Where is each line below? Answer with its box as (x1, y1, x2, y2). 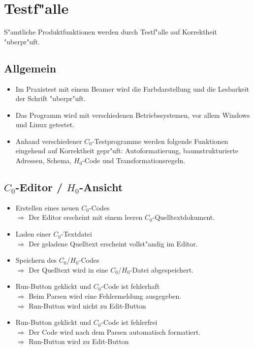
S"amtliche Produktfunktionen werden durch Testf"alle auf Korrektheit (4, 27, 217, 37)
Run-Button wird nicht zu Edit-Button (29, 300, 146, 311)
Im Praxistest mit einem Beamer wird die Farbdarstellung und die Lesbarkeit (15, 83, 250, 94)
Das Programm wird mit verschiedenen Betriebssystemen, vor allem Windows (15, 109, 250, 120)
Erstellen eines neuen (15, 202, 79, 212)
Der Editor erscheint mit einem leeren (29, 212, 143, 222)
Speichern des (15, 255, 57, 265)
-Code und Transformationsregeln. (82, 155, 186, 166)
